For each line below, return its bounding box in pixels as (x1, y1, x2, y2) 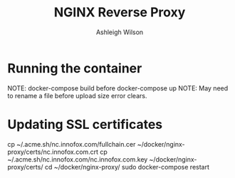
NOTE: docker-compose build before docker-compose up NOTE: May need (7, 83, 229, 93)
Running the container (7, 60, 142, 76)
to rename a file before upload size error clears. (7, 91, 147, 100)
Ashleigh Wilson (95, 28, 144, 36)
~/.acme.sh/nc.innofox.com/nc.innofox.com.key (7, 155, 148, 164)
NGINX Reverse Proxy (53, 4, 186, 21)
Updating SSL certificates (7, 116, 163, 132)
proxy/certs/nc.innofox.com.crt (7, 147, 98, 156)
